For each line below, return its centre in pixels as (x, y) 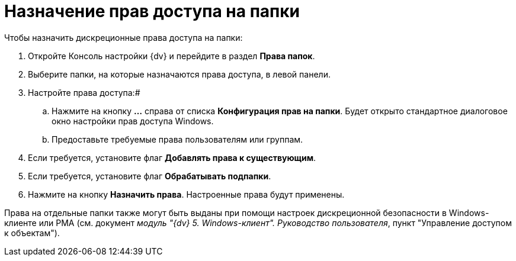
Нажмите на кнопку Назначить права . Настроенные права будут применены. (186, 194)
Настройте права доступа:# (84, 92)
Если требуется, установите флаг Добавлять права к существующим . (172, 157)
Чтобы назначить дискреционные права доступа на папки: (124, 37)
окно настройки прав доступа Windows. (133, 121)
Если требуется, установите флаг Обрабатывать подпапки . (150, 176)
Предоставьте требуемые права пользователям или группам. (177, 139)
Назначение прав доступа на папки (152, 11)
